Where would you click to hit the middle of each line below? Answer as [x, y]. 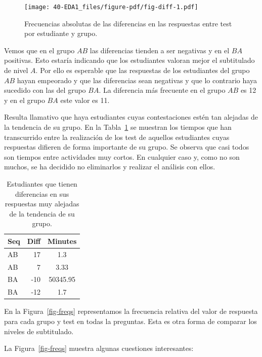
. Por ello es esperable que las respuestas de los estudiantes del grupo [143, 70]
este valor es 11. [85, 100]
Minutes [62, 241]
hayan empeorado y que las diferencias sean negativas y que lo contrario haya [137, 80]
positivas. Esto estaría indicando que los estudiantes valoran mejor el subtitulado [129, 60]
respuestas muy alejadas [42, 204]
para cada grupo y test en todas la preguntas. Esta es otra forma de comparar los [130, 321]
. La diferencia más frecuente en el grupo [162, 90]
